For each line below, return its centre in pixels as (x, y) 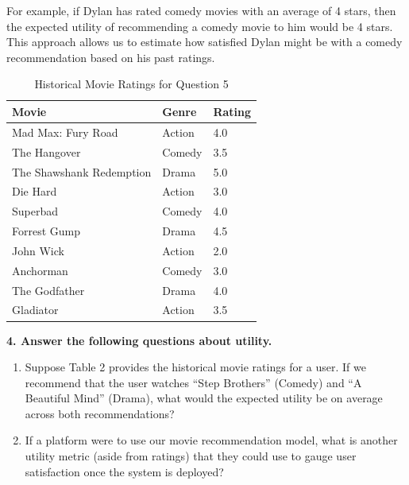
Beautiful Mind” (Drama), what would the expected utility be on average (204, 398)
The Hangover (46, 151)
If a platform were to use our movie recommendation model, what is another (211, 440)
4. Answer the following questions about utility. (139, 340)
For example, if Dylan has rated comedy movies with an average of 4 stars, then (201, 10)
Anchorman (40, 270)
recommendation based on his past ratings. (111, 57)
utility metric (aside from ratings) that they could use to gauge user (191, 456)
